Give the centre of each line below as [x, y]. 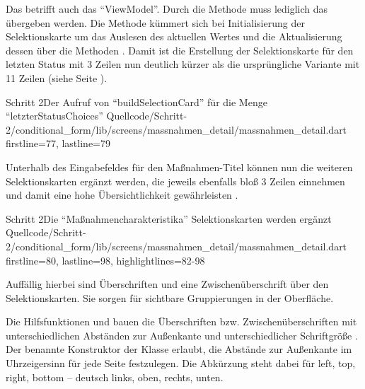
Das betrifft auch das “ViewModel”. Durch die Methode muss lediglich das [167, 8]
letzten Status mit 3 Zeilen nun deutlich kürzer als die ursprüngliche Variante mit [183, 64]
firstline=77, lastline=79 [58, 143]
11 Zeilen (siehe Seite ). [57, 77]
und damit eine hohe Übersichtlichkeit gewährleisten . [122, 195]
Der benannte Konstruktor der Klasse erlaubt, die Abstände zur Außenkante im [179, 349]
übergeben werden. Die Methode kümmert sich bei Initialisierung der [155, 22]
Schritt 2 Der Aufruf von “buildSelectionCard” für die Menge [137, 101]
